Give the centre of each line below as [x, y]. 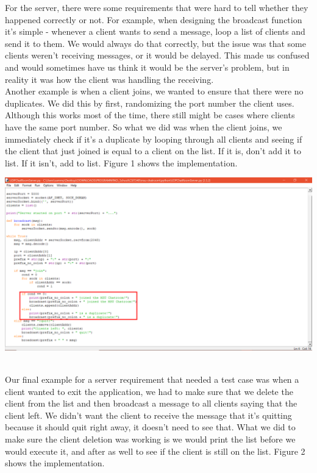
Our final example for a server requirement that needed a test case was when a [152, 379]
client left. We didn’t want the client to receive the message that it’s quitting [148, 415]
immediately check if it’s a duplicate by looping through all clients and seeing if [154, 139]
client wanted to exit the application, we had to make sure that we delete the [149, 391]
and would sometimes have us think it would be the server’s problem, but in [147, 67]
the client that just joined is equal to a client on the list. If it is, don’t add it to [153, 151]
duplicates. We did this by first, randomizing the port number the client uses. [150, 103]
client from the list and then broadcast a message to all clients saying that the [151, 403]
